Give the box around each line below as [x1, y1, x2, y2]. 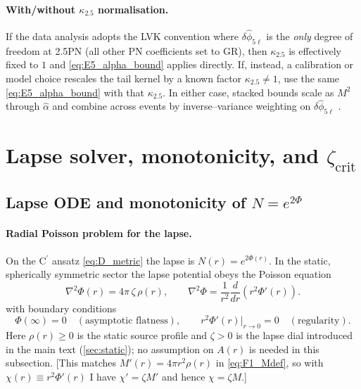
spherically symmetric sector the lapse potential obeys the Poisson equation [6, 267, 331, 281]
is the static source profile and [77, 328, 208, 343]
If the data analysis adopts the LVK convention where [6, 29, 239, 44]
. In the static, [269, 253, 331, 267]
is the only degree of [266, 29, 353, 44]
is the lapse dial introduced [236, 328, 353, 343]
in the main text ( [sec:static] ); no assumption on [6, 341, 214, 356]
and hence [161, 369, 205, 384]
